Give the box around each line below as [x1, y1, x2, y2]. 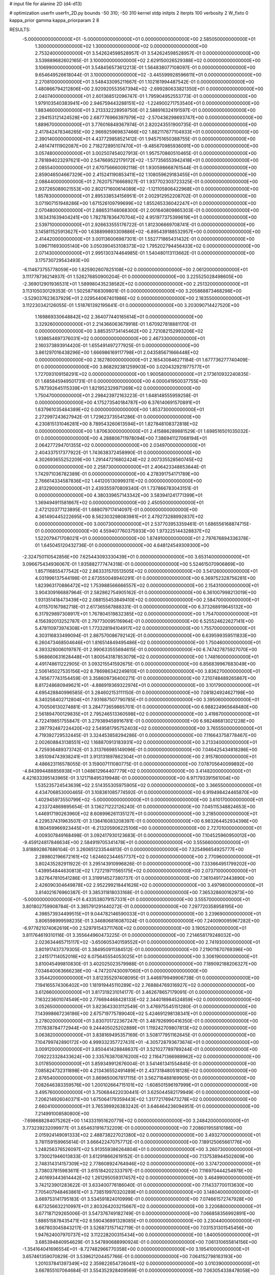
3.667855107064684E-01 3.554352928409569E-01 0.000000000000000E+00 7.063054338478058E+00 [35, 1267, 259, 1273]
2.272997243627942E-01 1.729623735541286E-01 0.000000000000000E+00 [35, 414, 201, 420]
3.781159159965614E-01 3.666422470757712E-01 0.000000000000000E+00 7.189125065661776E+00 [35, 1139, 252, 1145]
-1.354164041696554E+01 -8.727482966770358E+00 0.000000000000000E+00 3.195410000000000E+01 [22, 1246, 250, 1252]
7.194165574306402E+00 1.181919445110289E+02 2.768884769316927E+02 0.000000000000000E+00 [35, 982, 255, 988]
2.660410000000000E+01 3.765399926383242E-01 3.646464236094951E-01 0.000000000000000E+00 [35, 1103, 260, 1109]
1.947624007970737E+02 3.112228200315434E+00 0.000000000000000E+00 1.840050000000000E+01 [35, 1232, 259, 1238]
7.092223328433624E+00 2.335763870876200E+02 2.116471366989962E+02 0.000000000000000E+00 [35, 1053, 261, 1059]
